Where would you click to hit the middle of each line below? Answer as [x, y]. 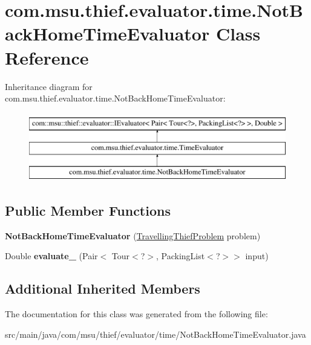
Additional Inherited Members [103, 289]
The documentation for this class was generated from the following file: [136, 314]
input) [257, 256]
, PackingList [181, 256]
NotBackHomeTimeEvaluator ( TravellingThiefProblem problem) [133, 235]
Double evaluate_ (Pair [51, 256]
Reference [47, 57]
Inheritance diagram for [49, 86]
